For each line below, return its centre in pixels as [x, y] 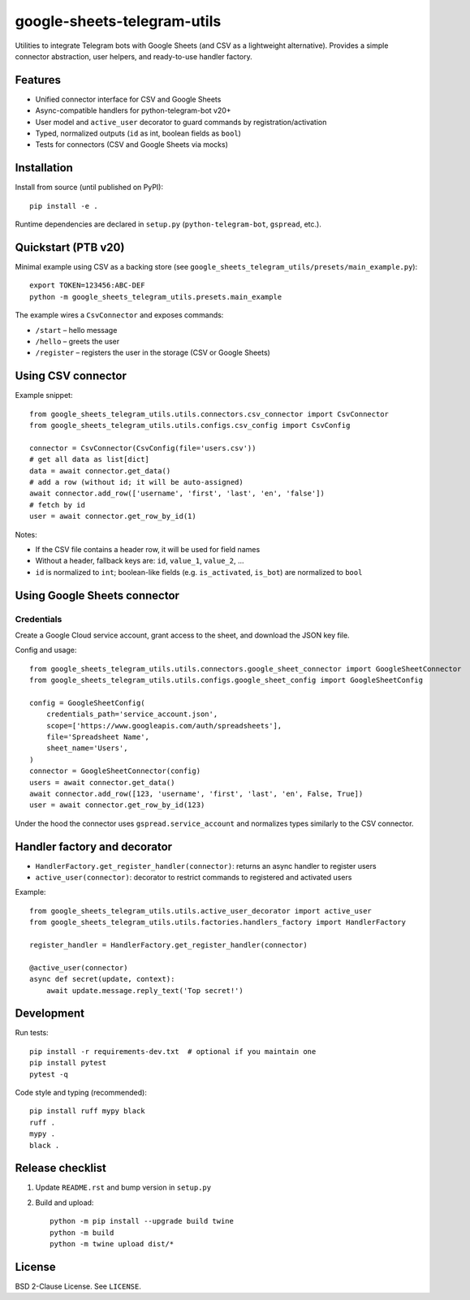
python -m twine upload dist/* [112, 1244]
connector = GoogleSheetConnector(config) [115, 771]
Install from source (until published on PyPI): [89, 188]
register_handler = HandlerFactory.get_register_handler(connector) [168, 945]
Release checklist [61, 1168]
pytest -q [49, 1074]
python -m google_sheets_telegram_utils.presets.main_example [156, 297]
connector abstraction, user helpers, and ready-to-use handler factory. [134, 56]
